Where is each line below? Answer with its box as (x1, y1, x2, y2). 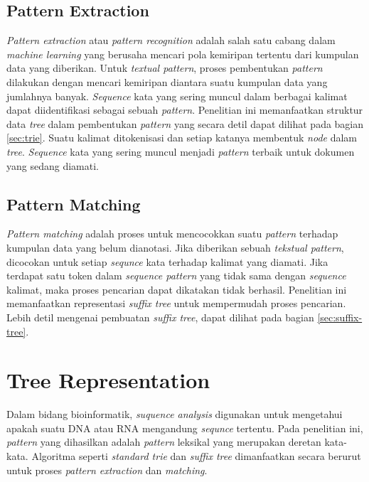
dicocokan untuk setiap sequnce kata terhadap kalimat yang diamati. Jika (6, 254, 328, 269)
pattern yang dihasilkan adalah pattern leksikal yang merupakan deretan (6, 434, 321, 449)
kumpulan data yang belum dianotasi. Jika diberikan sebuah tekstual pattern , (6, 240, 344, 255)
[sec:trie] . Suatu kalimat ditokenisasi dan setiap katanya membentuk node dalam (6, 130, 357, 145)
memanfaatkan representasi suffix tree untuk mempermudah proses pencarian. (6, 296, 346, 311)
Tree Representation (6, 365, 210, 395)
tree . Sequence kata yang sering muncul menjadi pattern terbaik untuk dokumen (6, 144, 355, 159)
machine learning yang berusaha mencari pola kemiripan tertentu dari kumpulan (6, 46, 359, 61)
